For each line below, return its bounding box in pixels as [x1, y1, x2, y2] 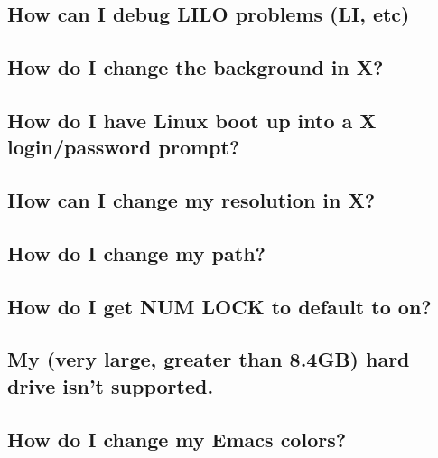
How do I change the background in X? [7, 53, 384, 81]
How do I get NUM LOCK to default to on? [7, 292, 432, 320]
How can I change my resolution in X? [7, 186, 376, 214]
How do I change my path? [7, 238, 266, 266]
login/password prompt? [7, 133, 240, 161]
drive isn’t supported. [7, 371, 214, 399]
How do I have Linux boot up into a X [7, 106, 377, 134]
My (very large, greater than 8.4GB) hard [7, 345, 410, 373]
